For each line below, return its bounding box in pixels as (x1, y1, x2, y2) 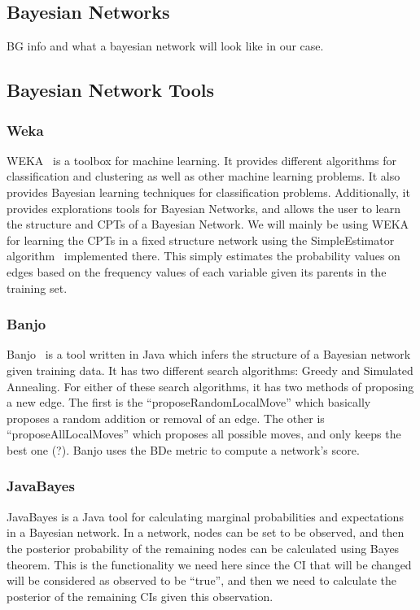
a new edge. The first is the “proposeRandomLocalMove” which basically (7, 394, 371, 411)
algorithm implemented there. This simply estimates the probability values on (7, 247, 400, 264)
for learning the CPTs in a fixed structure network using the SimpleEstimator (7, 231, 395, 248)
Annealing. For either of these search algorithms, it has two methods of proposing (7, 377, 414, 394)
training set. (7, 279, 68, 296)
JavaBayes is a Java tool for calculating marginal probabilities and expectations (7, 508, 404, 525)
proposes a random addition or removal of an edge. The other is (7, 409, 325, 426)
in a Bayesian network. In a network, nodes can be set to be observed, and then (7, 524, 405, 541)
